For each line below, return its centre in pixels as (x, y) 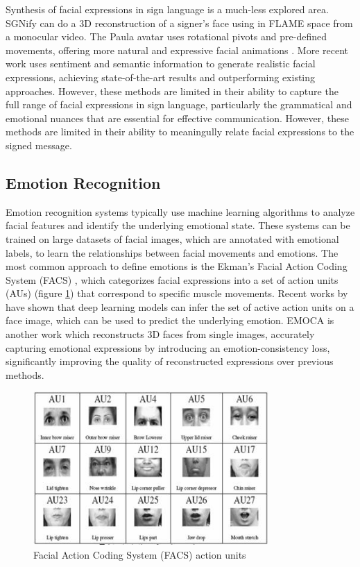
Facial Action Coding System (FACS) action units (140, 555)
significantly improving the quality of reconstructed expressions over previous (170, 361)
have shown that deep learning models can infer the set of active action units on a (180, 306)
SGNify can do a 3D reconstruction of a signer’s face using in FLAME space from (179, 23)
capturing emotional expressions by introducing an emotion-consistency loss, (168, 347)
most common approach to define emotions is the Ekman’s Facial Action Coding (177, 266)
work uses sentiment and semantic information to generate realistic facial (161, 64)
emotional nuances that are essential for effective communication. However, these (178, 118)
